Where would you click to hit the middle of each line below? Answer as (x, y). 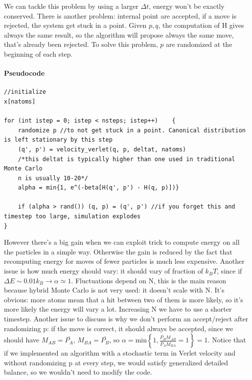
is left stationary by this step (58, 140)
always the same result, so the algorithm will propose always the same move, (119, 34)
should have (22, 340)
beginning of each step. (38, 53)
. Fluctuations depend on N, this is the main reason (149, 280)
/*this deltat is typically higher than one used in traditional (126, 159)
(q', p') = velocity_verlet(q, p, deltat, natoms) (102, 149)
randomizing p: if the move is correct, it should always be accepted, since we (119, 328)
